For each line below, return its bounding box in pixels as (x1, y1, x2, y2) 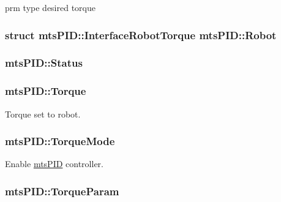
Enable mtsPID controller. (5, 157, 103, 170)
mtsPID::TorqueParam (5, 183, 119, 198)
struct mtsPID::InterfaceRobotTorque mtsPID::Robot (5, 27, 277, 42)
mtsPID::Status (5, 55, 83, 70)
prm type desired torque (5, 1, 96, 13)
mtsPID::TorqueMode (5, 133, 115, 149)
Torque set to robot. (5, 107, 81, 120)
